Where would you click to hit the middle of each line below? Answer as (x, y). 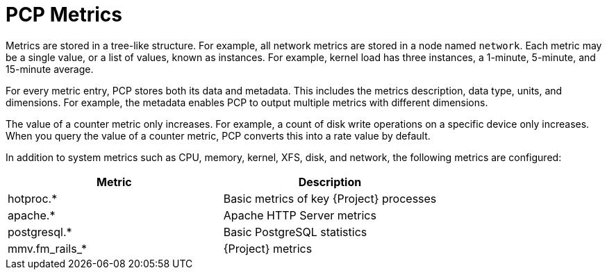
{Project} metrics (268, 248)
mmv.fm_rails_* (47, 248)
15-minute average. (50, 69)
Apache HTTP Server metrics (300, 215)
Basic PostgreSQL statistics (295, 232)
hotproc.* (33, 198)
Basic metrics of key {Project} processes (330, 198)
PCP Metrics (64, 15)
